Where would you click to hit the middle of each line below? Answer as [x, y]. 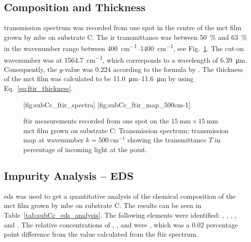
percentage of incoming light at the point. [85, 149]
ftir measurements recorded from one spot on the [96, 121]
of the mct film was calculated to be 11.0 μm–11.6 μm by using [99, 78]
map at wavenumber [54, 140]
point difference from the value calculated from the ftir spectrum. [101, 234]
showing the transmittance [167, 140]
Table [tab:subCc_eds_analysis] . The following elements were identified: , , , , [120, 215]
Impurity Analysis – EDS [69, 176]
